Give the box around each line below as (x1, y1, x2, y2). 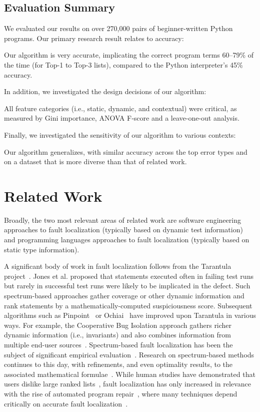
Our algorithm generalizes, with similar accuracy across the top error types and (4, 146, 247, 157)
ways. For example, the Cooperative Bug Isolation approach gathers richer (4, 319, 232, 330)
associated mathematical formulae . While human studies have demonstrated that (4, 368, 255, 379)
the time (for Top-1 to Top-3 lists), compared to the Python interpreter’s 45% (4, 59, 243, 70)
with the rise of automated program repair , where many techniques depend (4, 388, 237, 398)
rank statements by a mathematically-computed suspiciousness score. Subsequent (4, 300, 252, 310)
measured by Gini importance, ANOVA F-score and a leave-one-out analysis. (4, 113, 239, 123)
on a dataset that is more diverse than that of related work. (4, 156, 187, 167)
